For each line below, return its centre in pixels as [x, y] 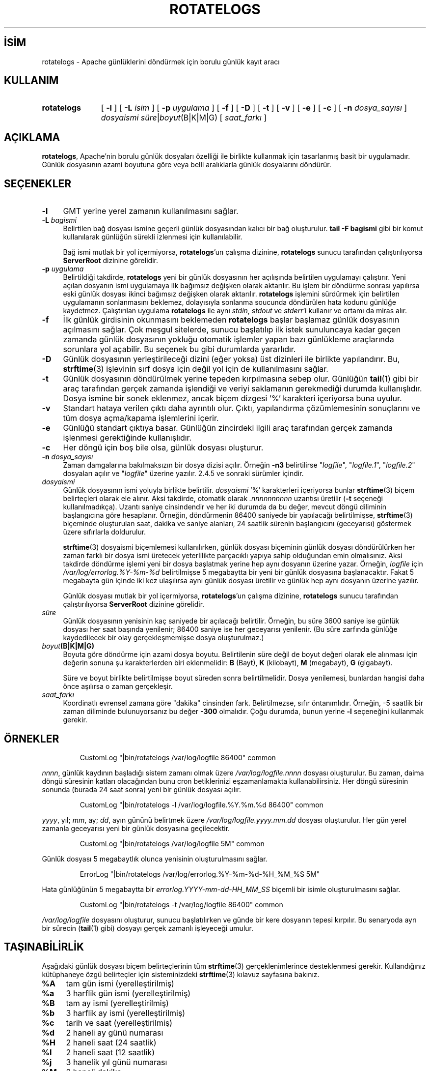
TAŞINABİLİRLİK [44, 947]
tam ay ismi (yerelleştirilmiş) [117, 1003]
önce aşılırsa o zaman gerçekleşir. [118, 686]
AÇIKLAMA [32, 137]
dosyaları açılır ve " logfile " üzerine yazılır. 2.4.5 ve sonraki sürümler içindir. [183, 474]
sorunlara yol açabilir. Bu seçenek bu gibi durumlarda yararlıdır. [179, 349]
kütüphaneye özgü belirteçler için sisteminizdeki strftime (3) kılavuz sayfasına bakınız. [181, 974]
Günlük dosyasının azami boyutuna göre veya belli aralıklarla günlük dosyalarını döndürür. [187, 165]
